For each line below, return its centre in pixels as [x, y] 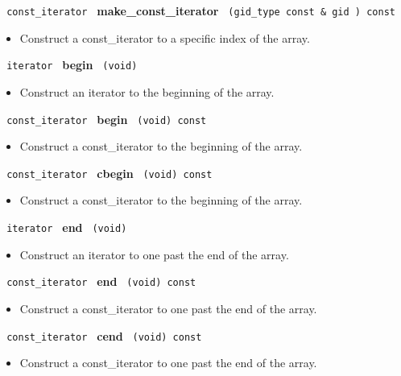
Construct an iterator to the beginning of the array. [147, 91]
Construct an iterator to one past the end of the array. [154, 254]
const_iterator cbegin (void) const [110, 173]
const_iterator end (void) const [101, 281]
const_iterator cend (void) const [104, 335]
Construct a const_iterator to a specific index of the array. [165, 37]
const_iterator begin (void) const [107, 119]
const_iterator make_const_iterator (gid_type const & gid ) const [201, 10]
